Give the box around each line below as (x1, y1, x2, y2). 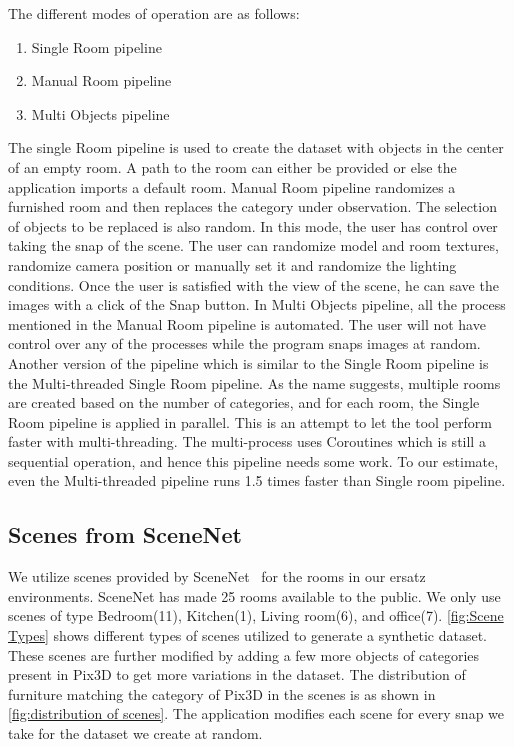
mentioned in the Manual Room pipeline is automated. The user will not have (8, 313, 486, 334)
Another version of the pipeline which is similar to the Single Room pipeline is (8, 352, 489, 373)
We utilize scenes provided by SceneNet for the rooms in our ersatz (8, 566, 426, 587)
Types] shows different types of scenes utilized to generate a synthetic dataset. (8, 625, 487, 646)
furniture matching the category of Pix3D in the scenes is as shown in (8, 683, 436, 704)
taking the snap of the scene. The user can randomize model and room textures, (8, 235, 499, 256)
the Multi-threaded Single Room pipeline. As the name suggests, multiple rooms (8, 372, 501, 393)
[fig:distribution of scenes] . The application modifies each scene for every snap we (8, 703, 505, 724)
